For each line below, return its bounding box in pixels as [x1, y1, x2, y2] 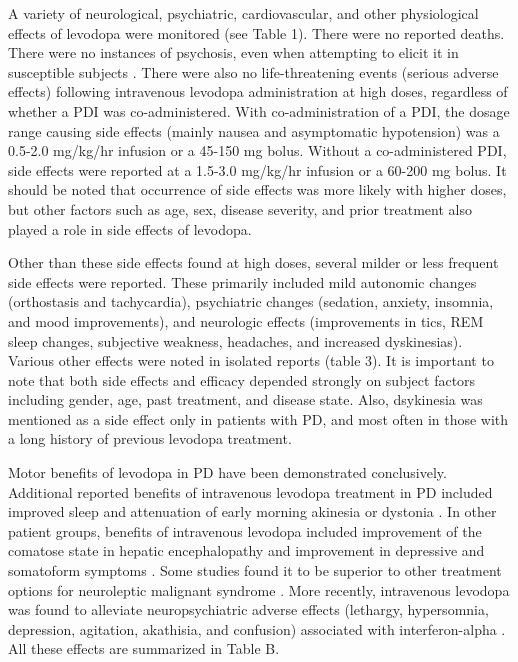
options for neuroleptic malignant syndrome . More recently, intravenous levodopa [8, 579, 510, 600]
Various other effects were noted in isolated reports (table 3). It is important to [8, 350, 494, 371]
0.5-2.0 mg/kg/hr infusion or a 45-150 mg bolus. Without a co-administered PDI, [8, 140, 507, 161]
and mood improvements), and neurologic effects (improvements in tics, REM [8, 310, 484, 331]
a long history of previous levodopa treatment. [8, 428, 292, 449]
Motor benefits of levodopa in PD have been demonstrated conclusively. [8, 462, 447, 483]
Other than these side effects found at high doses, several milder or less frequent [8, 252, 499, 273]
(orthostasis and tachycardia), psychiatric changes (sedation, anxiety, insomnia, [8, 291, 494, 312]
